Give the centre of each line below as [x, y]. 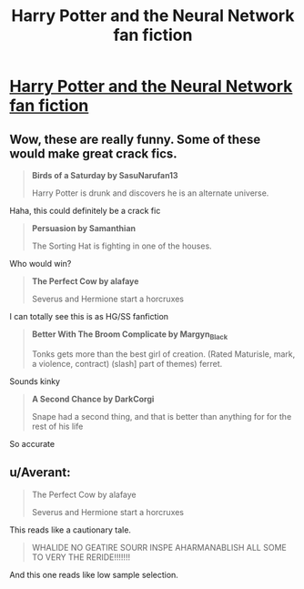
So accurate [32, 443]
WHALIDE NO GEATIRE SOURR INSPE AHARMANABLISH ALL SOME [159, 547]
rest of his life [57, 426]
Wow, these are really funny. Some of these [135, 139]
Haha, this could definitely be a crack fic [85, 211]
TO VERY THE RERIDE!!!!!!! [81, 557]
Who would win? [41, 264]
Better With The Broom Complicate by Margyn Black [130, 335]
